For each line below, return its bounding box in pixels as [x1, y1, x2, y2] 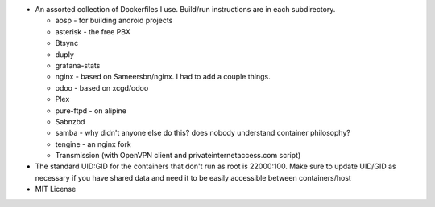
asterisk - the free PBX [55, 26, 131, 36]
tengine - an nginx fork [55, 139, 132, 148]
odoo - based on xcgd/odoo [55, 83, 149, 92]
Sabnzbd [55, 116, 85, 126]
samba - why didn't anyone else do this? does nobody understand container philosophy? [55, 128, 350, 138]
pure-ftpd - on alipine [55, 105, 126, 116]
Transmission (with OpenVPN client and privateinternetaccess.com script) [55, 151, 301, 160]
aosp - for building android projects [55, 16, 173, 26]
